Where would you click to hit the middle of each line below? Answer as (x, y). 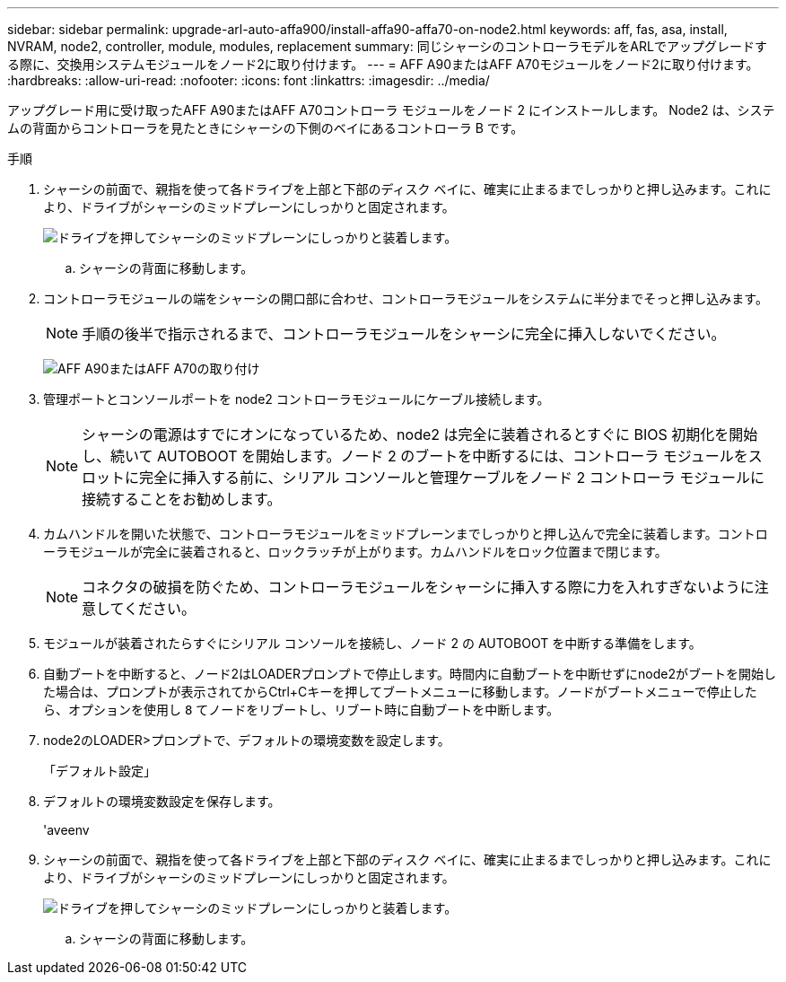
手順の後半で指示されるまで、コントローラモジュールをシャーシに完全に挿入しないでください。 (404, 334)
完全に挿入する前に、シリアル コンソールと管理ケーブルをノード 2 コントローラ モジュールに (452, 478)
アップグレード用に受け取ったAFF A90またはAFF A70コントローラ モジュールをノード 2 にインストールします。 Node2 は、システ (391, 110)
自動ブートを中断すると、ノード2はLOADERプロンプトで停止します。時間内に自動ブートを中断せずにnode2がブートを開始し (410, 674)
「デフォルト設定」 (100, 771)
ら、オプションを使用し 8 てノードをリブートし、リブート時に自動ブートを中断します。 (301, 710)
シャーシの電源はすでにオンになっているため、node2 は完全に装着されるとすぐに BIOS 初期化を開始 (420, 434)
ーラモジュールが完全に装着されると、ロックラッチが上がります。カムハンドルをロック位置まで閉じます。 (355, 552)
